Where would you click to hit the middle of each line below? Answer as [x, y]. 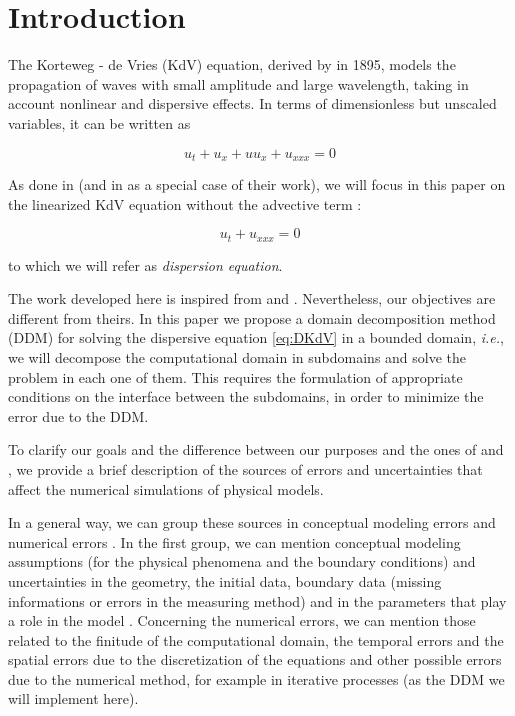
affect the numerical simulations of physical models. [166, 488]
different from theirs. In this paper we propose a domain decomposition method [252, 317]
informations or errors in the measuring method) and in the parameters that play [257, 600]
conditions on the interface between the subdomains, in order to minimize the [246, 396]
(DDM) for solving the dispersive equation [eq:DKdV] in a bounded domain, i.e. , [256, 337]
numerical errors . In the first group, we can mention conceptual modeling [234, 541]
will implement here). [73, 698]
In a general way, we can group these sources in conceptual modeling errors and [252, 522]
